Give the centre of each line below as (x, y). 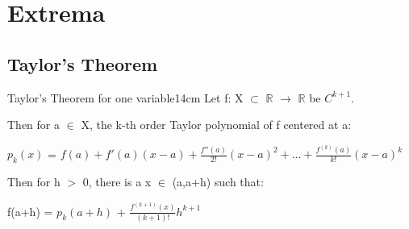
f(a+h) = (30, 211)
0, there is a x (117, 182)
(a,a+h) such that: (218, 182)
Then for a (33, 125)
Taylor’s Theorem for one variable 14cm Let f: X (125, 97)
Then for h (34, 182)
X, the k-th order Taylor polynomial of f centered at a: (216, 125)
